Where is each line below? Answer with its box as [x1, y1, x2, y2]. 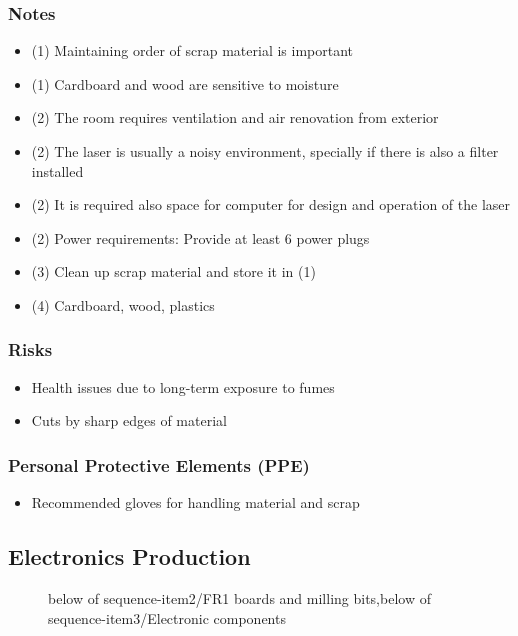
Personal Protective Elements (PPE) [8, 452, 310, 477]
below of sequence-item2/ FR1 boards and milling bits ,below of [48, 587, 431, 608]
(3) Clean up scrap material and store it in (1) [31, 261, 316, 282]
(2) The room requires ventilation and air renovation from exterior [31, 107, 439, 128]
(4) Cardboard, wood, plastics [31, 294, 215, 315]
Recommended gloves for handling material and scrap [31, 492, 360, 513]
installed [31, 160, 84, 181]
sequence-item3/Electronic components [48, 607, 286, 628]
